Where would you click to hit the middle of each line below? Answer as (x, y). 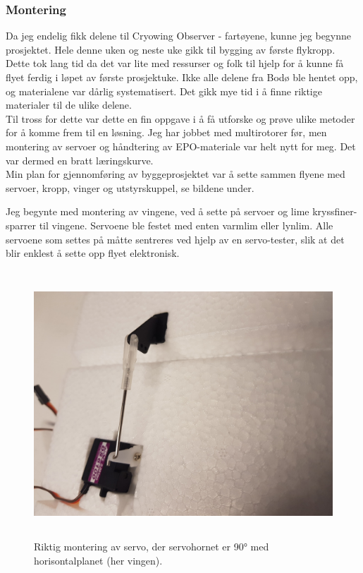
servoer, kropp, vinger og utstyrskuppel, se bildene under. (130, 187)
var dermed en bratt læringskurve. (80, 160)
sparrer (21, 225)
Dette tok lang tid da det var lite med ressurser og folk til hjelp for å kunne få (175, 63)
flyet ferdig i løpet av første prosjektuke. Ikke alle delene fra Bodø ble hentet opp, (182, 77)
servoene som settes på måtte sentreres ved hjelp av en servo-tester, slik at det (175, 239)
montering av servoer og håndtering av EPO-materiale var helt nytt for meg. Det (181, 146)
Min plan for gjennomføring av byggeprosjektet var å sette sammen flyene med (176, 174)
